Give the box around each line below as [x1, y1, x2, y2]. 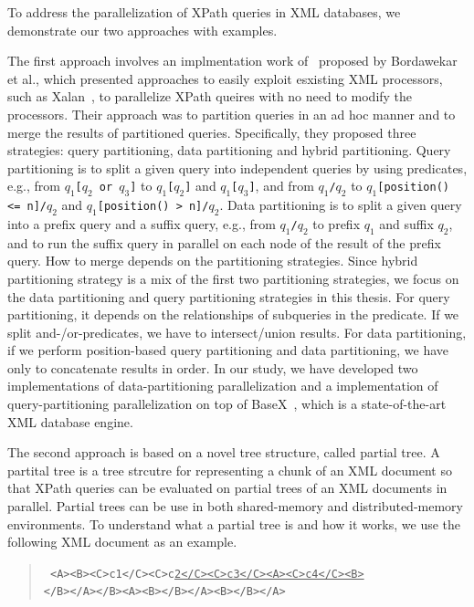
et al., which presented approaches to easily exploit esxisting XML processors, [7, 68, 443, 88]
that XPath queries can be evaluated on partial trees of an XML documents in [7, 478, 448, 497]
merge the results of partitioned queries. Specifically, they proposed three [7, 122, 416, 141]
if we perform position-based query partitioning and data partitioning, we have [7, 340, 449, 360]
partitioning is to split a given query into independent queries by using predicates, [7, 158, 468, 177]
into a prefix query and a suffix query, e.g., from [7, 214, 276, 233]
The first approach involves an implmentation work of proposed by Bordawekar [7, 51, 458, 70]
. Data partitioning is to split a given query [219, 195, 462, 215]
